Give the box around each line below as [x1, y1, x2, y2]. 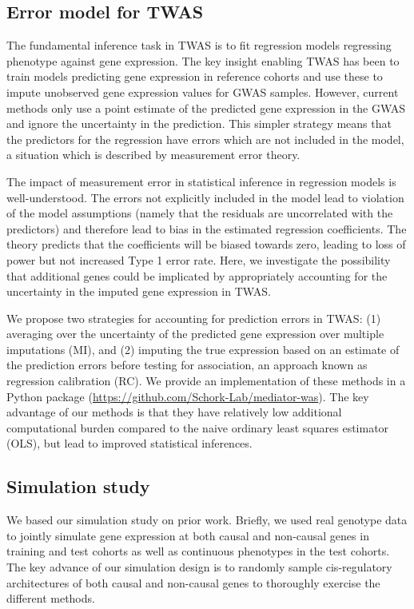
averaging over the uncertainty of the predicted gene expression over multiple [6, 325, 384, 342]
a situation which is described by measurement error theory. [6, 146, 301, 163]
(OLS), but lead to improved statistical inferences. [6, 435, 253, 452]
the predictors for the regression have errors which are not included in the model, [6, 130, 404, 147]
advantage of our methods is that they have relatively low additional [6, 404, 342, 420]
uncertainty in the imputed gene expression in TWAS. [6, 283, 271, 300]
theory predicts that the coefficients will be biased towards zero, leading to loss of [6, 236, 406, 253]
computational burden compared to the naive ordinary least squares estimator [6, 419, 389, 436]
